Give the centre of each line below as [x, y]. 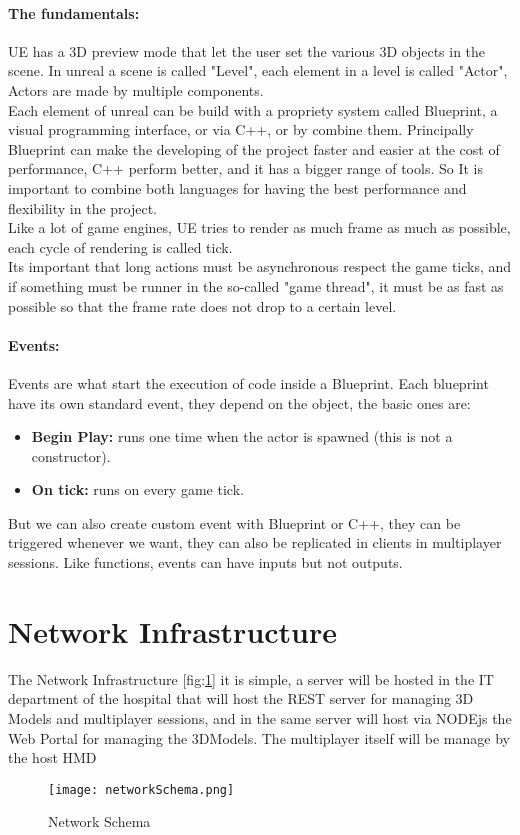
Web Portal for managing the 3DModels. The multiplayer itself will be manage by [259, 737]
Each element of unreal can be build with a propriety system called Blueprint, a [253, 109]
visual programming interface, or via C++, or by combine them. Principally [241, 129]
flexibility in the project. [83, 207]
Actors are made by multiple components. [136, 89]
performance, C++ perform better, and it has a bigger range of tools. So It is [245, 168]
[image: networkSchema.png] [141, 789]
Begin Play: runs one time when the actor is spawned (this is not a [242, 436]
